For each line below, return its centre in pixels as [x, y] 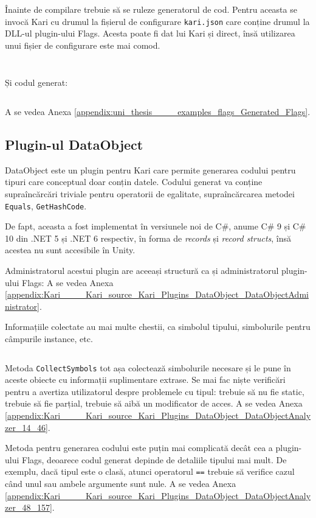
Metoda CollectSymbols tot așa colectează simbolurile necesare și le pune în [148, 367]
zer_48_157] [29, 507]
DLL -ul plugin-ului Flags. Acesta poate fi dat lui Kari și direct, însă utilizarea [150, 33]
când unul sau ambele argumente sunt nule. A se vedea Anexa [121, 484]
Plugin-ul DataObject [74, 145]
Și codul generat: [36, 82]
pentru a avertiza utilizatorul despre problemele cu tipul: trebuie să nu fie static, [155, 391]
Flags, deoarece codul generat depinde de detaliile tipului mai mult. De [154, 459]
